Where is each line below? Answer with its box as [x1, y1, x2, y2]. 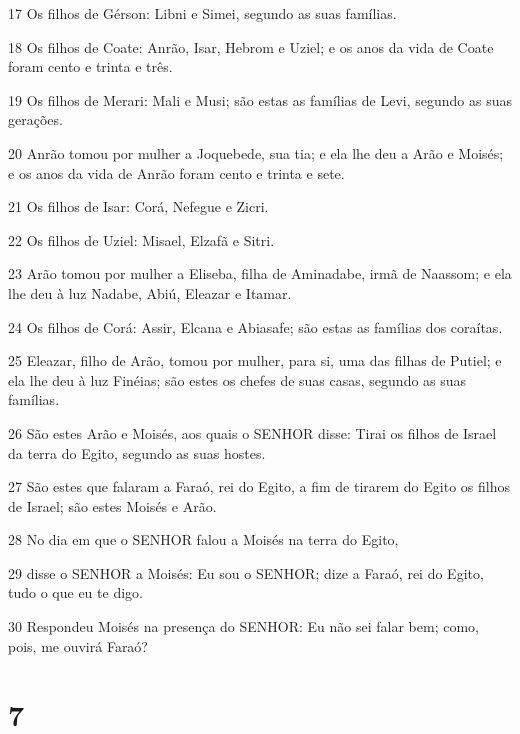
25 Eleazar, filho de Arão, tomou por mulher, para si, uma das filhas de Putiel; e [8, 350, 502, 371]
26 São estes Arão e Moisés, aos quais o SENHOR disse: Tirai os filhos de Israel [8, 422, 497, 443]
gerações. [8, 109, 63, 130]
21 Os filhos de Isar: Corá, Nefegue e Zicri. [8, 196, 269, 217]
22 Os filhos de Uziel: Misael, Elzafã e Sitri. [8, 229, 275, 250]
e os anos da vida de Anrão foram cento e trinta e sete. [8, 162, 345, 183]
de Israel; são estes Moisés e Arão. [8, 495, 217, 516]
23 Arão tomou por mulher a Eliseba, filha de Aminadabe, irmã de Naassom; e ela [8, 263, 512, 284]
